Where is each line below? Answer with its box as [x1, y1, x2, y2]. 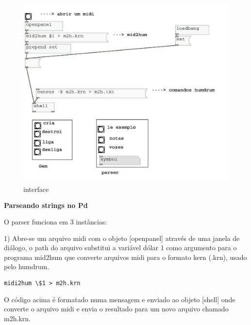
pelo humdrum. [4, 261, 50, 272]
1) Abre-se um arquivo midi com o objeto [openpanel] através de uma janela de [4, 233, 240, 243]
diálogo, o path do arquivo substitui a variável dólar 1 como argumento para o [4, 242, 237, 253]
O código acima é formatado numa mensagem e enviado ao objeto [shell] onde [4, 294, 235, 304]
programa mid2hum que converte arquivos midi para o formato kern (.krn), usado [4, 252, 247, 262]
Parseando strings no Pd [4, 200, 88, 210]
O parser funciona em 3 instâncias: [4, 217, 107, 227]
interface [23, 184, 49, 194]
